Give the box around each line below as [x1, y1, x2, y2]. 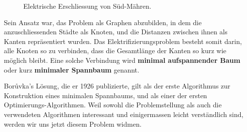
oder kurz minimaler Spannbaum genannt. [4, 64, 139, 74]
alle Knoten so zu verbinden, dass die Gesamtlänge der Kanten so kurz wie [4, 45, 227, 56]
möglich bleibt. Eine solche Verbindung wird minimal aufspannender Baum [4, 55, 241, 65]
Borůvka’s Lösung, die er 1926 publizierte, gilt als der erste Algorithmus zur [4, 81, 231, 91]
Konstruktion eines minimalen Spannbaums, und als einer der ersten [4, 90, 207, 100]
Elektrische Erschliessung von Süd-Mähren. [23, 1, 151, 11]
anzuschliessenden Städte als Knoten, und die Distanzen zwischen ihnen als [4, 27, 228, 37]
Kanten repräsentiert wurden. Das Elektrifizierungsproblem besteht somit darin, [4, 36, 242, 46]
